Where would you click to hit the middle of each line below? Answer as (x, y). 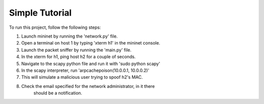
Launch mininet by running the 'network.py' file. (69, 36)
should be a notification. (58, 93)
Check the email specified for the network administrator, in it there (88, 86)
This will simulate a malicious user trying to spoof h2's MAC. (82, 77)
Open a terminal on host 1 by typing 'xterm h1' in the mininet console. (91, 43)
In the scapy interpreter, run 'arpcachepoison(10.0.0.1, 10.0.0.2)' (85, 70)
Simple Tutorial (40, 13)
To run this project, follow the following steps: (55, 27)
